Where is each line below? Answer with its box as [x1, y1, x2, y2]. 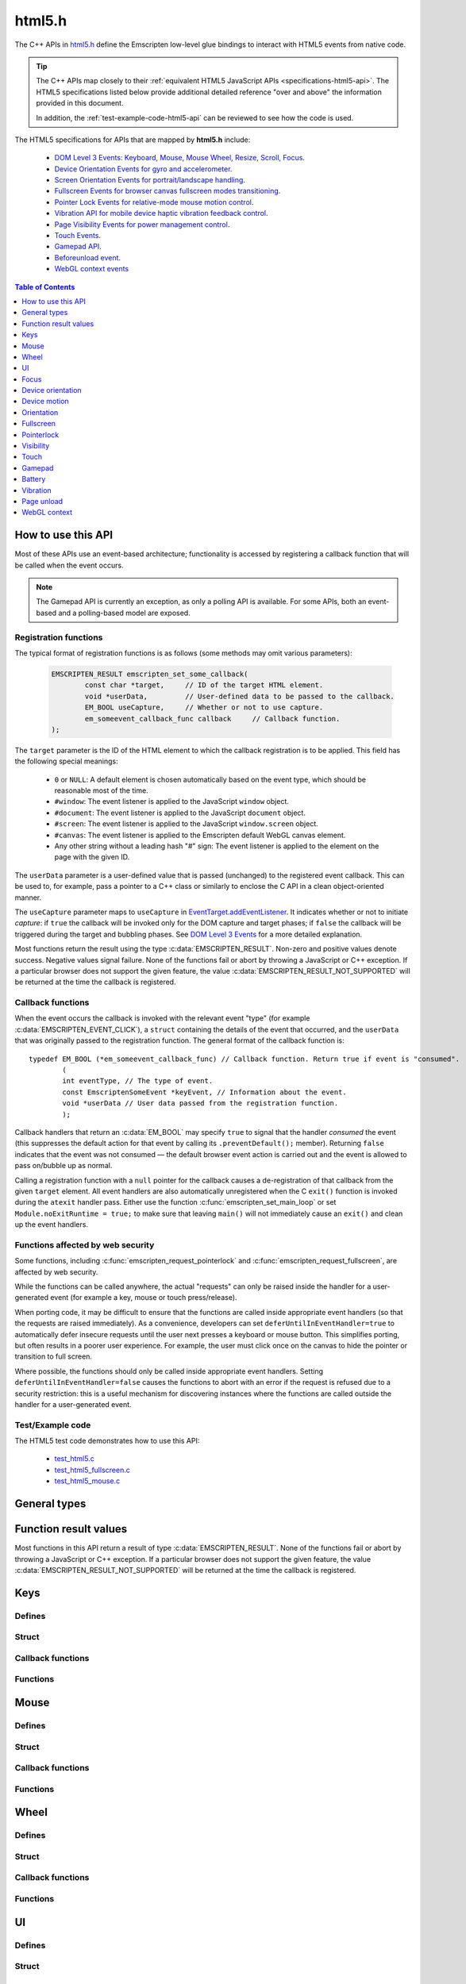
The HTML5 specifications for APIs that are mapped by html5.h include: [14, 135, 251, 144]
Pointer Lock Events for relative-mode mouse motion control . [54, 197, 254, 206]
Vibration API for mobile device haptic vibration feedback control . [54, 209, 269, 218]
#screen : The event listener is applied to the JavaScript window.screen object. [54, 819, 318, 829]
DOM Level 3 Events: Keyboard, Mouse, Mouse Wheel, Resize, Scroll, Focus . [54, 153, 306, 163]
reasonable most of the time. [54, 786, 148, 795]
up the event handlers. [14, 1220, 89, 1229]
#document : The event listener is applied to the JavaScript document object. [54, 808, 306, 817]
